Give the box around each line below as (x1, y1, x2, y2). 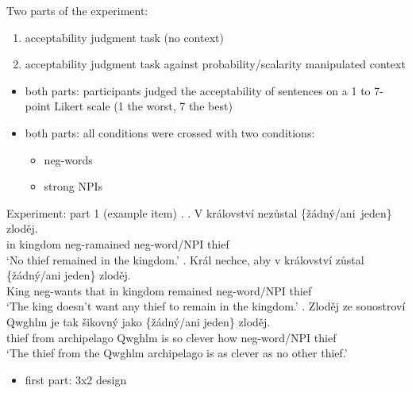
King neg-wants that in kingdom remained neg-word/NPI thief (6, 282, 312, 299)
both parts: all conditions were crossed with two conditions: (25, 124, 315, 141)
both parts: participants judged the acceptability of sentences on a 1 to (25, 82, 371, 98)
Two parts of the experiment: (6, 2, 148, 18)
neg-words (44, 151, 93, 168)
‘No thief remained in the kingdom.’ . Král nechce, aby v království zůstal (6, 251, 364, 268)
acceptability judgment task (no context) (25, 29, 224, 45)
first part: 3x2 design (25, 371, 127, 387)
